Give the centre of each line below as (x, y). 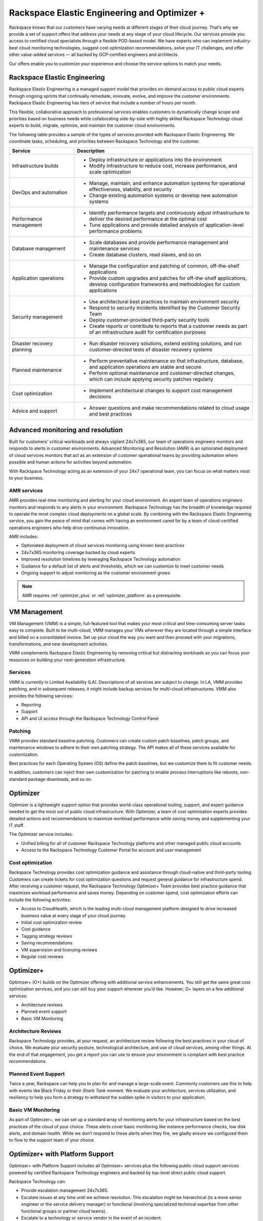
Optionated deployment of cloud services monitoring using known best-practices (103, 546)
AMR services (26, 490)
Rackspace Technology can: (38, 1181)
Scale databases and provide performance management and (159, 242)
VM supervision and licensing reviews (59, 949)
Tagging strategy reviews (47, 936)
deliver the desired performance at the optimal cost (148, 219)
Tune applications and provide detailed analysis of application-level (167, 225)
